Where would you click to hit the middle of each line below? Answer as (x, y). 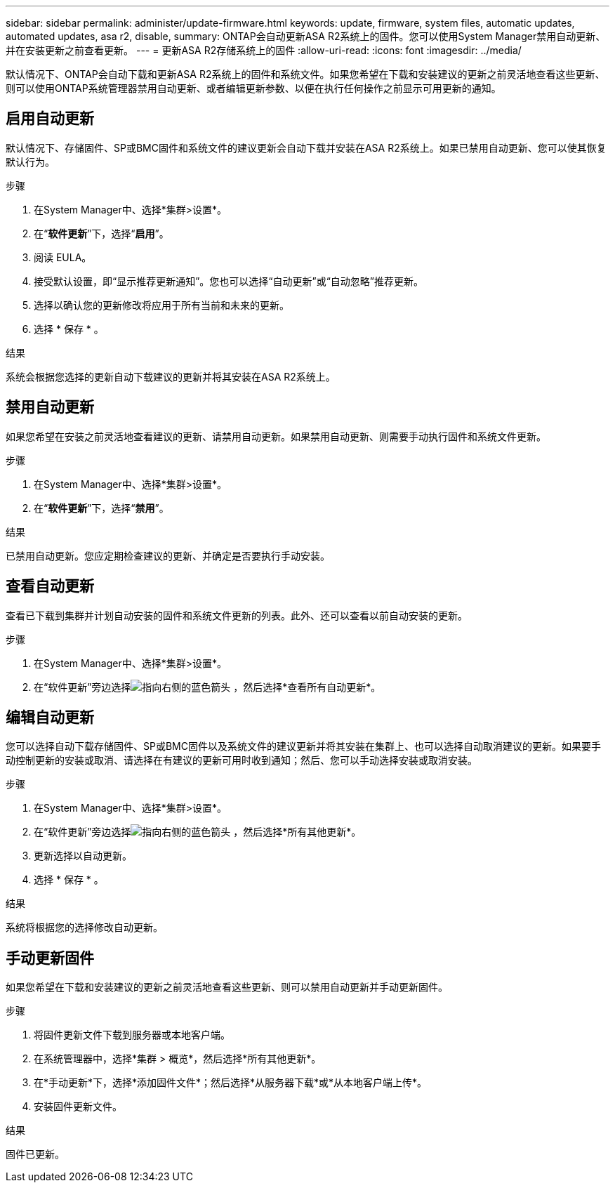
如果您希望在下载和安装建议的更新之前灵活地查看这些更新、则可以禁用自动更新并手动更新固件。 (227, 987)
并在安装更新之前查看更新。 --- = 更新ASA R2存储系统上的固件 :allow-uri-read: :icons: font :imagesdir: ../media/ (264, 50)
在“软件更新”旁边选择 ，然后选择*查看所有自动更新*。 (207, 687)
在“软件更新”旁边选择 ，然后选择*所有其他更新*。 (198, 832)
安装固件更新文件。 (78, 1107)
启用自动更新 (50, 119)
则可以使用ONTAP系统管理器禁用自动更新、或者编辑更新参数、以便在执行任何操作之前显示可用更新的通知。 (253, 88)
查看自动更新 (50, 586)
